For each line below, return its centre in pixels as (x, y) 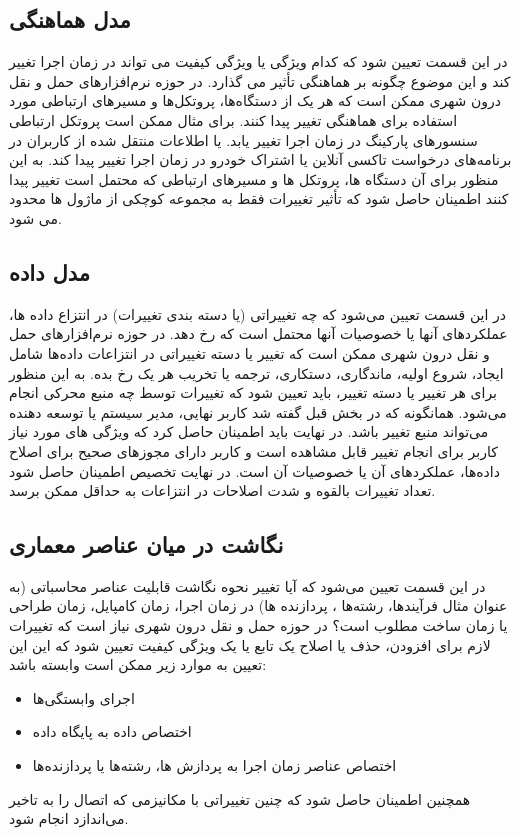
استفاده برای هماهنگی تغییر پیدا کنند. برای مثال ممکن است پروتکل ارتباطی (233, 119)
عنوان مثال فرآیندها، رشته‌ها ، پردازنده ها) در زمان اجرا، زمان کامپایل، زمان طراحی (258, 605)
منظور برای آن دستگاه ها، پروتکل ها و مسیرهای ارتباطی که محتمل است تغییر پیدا (254, 178)
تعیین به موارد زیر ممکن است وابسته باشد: (138, 664)
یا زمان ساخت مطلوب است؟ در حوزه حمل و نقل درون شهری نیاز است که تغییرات (258, 625)
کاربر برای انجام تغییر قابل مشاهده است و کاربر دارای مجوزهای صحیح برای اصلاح (253, 450)
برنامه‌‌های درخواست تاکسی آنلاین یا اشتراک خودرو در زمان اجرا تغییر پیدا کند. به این (260, 159)
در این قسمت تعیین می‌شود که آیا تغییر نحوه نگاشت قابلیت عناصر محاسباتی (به (247, 585)
